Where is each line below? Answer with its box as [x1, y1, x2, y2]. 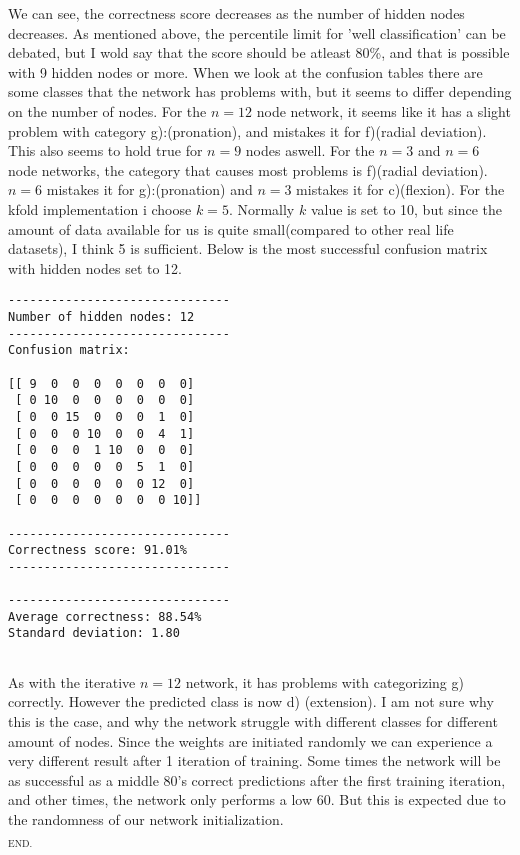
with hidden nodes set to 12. [8, 257, 182, 278]
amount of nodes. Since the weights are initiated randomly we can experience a [8, 730, 493, 751]
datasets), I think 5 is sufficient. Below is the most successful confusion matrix [8, 238, 488, 259]
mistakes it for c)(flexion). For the [296, 179, 505, 200]
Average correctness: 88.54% [8, 609, 202, 624]
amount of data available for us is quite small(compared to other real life [8, 218, 454, 239]
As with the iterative [8, 671, 136, 692]
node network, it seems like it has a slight [256, 100, 511, 121]
